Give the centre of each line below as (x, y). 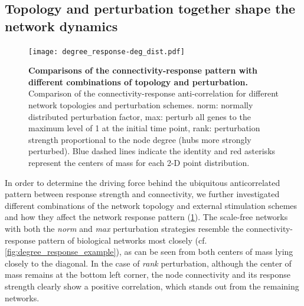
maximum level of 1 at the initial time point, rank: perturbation (144, 128)
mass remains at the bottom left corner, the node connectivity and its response (148, 275)
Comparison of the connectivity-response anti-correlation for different (153, 93)
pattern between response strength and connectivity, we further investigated (142, 194)
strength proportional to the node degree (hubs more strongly (140, 139)
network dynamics (61, 26)
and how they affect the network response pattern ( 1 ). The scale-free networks (146, 217)
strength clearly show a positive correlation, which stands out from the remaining (152, 286)
